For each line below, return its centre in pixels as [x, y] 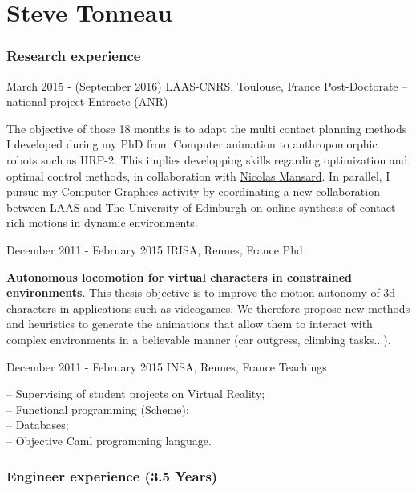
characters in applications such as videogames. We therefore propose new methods [208, 308]
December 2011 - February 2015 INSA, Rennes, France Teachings [167, 366]
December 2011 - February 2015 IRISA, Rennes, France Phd [155, 249]
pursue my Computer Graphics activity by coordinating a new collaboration [193, 191]
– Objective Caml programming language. [109, 440]
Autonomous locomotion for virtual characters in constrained [180, 276]
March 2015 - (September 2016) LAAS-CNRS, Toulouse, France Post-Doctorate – [207, 85]
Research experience [74, 56]
